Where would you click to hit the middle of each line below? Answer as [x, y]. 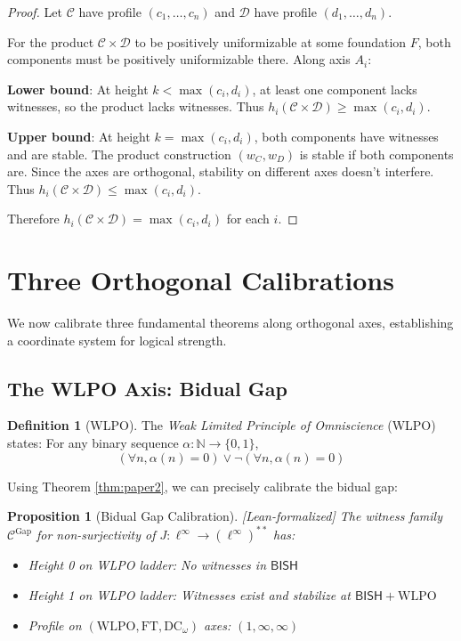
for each [248, 219]
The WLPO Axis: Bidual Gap [147, 388]
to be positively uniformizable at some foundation [271, 41]
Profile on [55, 625]
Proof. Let [35, 12]
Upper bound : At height [79, 136]
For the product [51, 41]
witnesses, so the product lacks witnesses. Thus [136, 106]
